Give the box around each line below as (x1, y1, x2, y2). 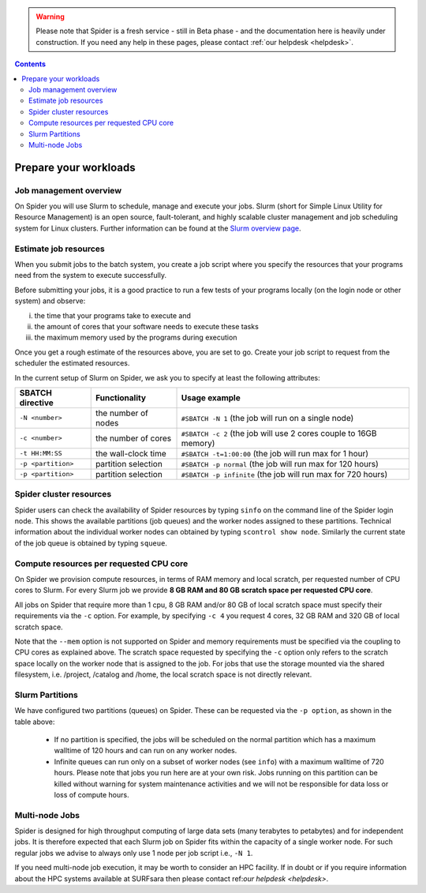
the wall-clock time (95, 448, 167, 459)
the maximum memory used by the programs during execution (34, 332, 237, 343)
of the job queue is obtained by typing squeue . (14, 538, 167, 548)
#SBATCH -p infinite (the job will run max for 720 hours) (181, 468, 388, 479)
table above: (14, 717, 55, 726)
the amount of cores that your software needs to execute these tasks (34, 321, 260, 331)
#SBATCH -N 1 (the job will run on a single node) (181, 412, 354, 423)
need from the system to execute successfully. (14, 271, 167, 280)
